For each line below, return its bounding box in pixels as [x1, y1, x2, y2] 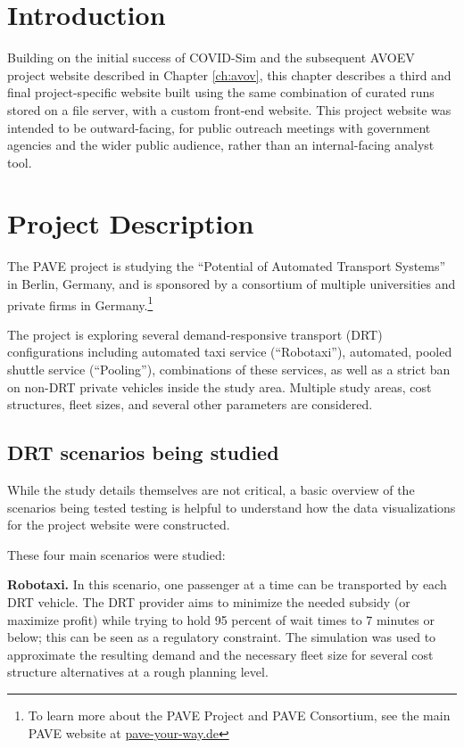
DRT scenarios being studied [7, 439, 279, 466]
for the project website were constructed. [7, 515, 230, 534]
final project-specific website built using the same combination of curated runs [7, 83, 435, 102]
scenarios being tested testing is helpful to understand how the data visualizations [7, 497, 456, 516]
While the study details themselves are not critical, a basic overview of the [7, 481, 415, 499]
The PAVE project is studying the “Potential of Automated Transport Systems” [7, 257, 446, 275]
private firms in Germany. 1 [7, 292, 153, 314]
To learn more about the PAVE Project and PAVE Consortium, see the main [28, 705, 451, 724]
